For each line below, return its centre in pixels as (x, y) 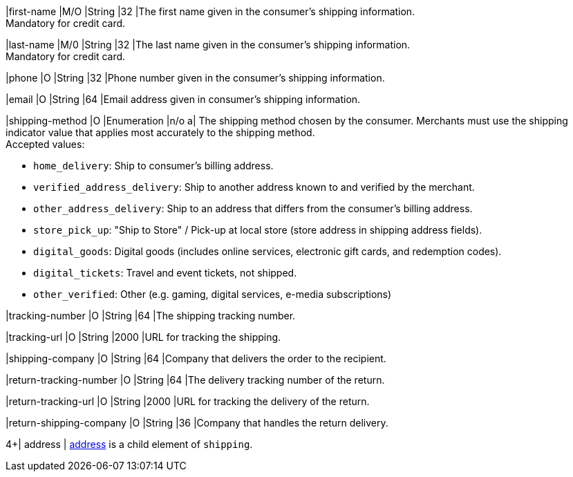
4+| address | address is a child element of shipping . (129, 444)
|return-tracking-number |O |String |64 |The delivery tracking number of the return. (195, 380)
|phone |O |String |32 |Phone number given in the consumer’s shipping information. (195, 78)
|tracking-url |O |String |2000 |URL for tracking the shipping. (143, 337)
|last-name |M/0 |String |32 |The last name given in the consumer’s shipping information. (208, 45)
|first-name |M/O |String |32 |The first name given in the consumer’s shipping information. (210, 11)
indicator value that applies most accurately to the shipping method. (160, 132)
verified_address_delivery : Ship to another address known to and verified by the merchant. (254, 187)
